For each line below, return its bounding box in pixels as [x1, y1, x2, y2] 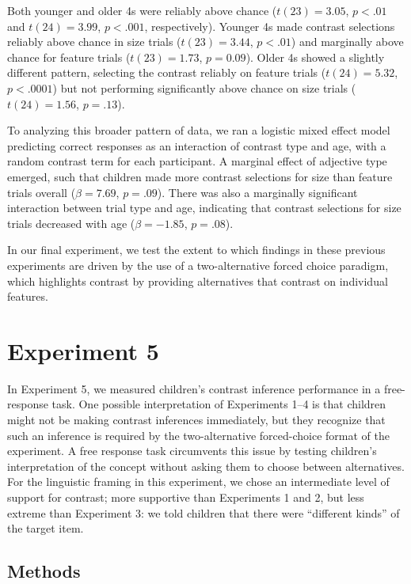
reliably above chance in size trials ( [7, 33, 181, 50]
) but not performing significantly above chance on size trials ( [52, 79, 356, 96]
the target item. [7, 520, 84, 537]
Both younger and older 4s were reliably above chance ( [7, 2, 277, 18]
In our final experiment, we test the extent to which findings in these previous [7, 241, 386, 258]
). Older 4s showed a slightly [245, 48, 385, 65]
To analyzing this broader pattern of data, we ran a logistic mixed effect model [7, 122, 390, 138]
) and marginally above [291, 33, 404, 50]
